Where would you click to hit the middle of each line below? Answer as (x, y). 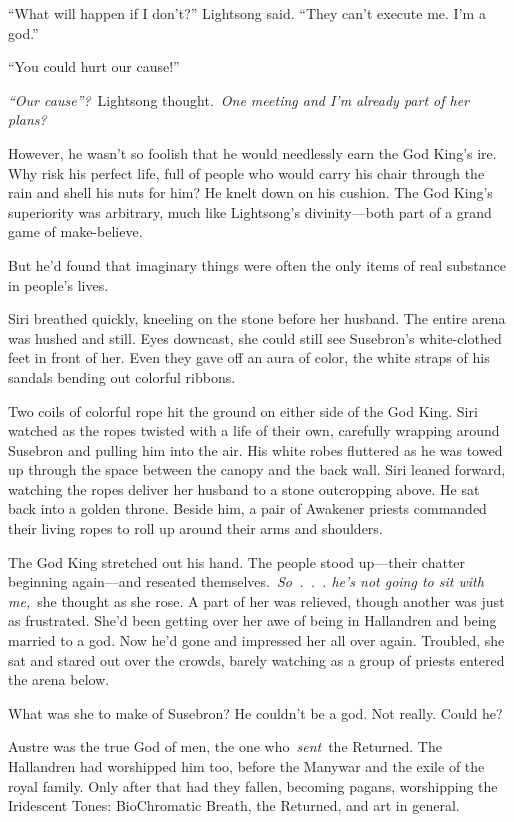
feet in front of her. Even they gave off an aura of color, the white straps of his (249, 357)
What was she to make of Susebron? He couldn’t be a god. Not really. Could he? (255, 712)
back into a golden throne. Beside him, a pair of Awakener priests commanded (247, 508)
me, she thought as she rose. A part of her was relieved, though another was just (256, 600)
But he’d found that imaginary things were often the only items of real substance (257, 264)
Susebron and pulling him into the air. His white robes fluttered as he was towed (255, 449)
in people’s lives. (58, 284)
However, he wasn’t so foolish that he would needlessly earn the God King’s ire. (252, 152)
